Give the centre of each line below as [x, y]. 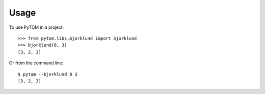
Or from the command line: [36, 63]
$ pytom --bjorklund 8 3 [48, 74]
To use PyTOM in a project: [36, 27]
